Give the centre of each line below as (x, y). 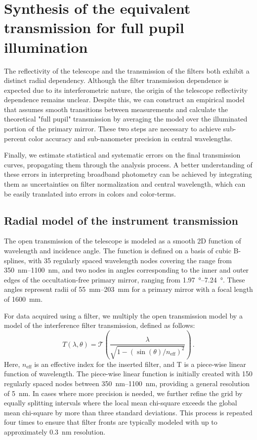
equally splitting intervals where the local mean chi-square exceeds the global (121, 403)
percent (15, 138)
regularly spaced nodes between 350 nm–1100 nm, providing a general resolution (127, 383)
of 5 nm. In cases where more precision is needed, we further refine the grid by (123, 393)
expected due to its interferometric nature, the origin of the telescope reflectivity (126, 90)
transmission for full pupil (94, 27)
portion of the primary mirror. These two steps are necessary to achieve (112, 129)
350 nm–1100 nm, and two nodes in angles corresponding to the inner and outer (127, 270)
